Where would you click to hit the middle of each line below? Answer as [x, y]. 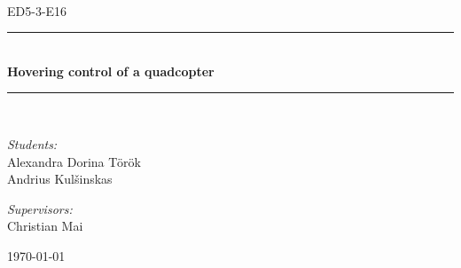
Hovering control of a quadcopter [111, 71]
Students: [32, 143]
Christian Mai [45, 226]
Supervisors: [40, 208]
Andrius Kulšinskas [60, 179]
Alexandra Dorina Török [74, 161]
